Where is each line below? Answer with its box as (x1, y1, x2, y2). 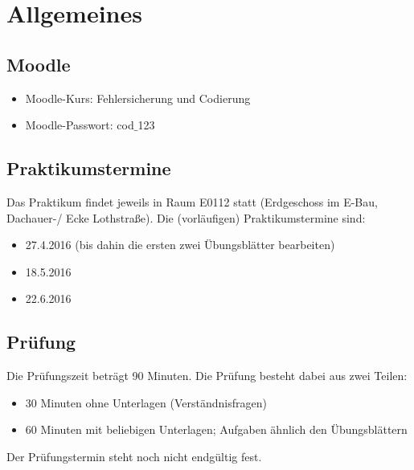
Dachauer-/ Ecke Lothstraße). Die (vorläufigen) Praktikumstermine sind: (6, 209, 366, 226)
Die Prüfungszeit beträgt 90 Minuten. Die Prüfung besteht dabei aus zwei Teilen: (6, 367, 408, 384)
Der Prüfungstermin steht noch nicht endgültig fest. (6, 448, 262, 464)
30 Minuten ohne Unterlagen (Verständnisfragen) (25, 394, 267, 411)
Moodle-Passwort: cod (25, 116, 134, 133)
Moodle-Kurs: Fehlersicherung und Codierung (25, 89, 251, 106)
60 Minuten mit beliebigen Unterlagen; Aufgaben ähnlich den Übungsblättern (25, 421, 408, 438)
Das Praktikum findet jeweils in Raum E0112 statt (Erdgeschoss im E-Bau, (6, 193, 378, 210)
